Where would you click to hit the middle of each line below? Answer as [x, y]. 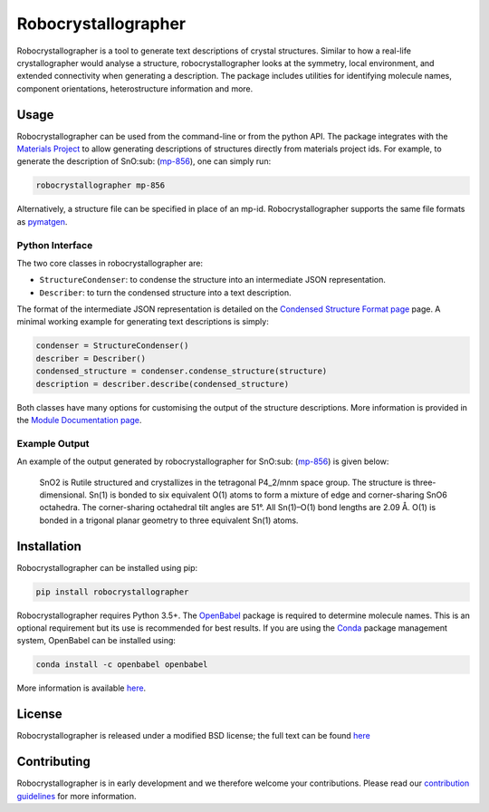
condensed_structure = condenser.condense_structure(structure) [182, 371]
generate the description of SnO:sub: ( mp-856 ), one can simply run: [144, 161]
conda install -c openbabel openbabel [122, 665]
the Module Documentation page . [79, 420]
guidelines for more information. [77, 796]
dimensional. [63, 495]
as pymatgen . [42, 221]
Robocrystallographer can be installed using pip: [107, 567]
